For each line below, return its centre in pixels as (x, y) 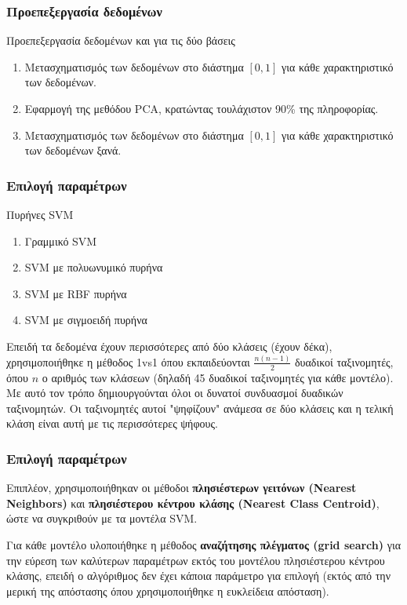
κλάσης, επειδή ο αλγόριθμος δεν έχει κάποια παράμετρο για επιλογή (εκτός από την (198, 576)
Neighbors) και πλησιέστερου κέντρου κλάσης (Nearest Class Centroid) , (193, 503)
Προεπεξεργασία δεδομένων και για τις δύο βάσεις (121, 40)
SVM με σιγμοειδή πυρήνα (86, 320)
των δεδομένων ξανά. (73, 150)
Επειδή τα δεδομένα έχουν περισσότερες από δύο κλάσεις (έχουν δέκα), (169, 346)
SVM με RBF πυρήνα (76, 293)
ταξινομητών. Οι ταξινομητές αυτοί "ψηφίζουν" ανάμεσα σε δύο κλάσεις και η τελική (200, 408)
